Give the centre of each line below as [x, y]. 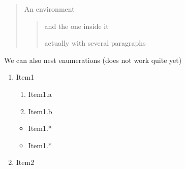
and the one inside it [76, 26]
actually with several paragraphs [95, 43]
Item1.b [40, 111]
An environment [49, 9]
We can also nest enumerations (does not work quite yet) [93, 60]
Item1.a [40, 94]
